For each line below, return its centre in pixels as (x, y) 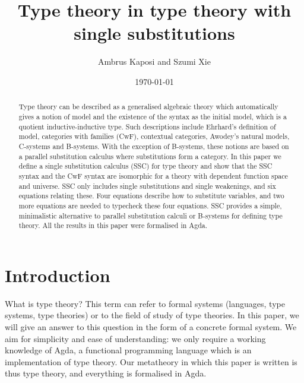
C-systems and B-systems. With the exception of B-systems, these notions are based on (154, 146)
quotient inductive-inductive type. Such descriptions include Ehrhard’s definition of (147, 126)
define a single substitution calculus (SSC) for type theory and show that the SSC (145, 166)
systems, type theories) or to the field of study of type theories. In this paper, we (152, 315)
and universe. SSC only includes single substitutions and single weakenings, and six (147, 186)
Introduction (58, 275)
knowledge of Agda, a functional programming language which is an (128, 350)
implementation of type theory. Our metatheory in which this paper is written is (151, 361)
